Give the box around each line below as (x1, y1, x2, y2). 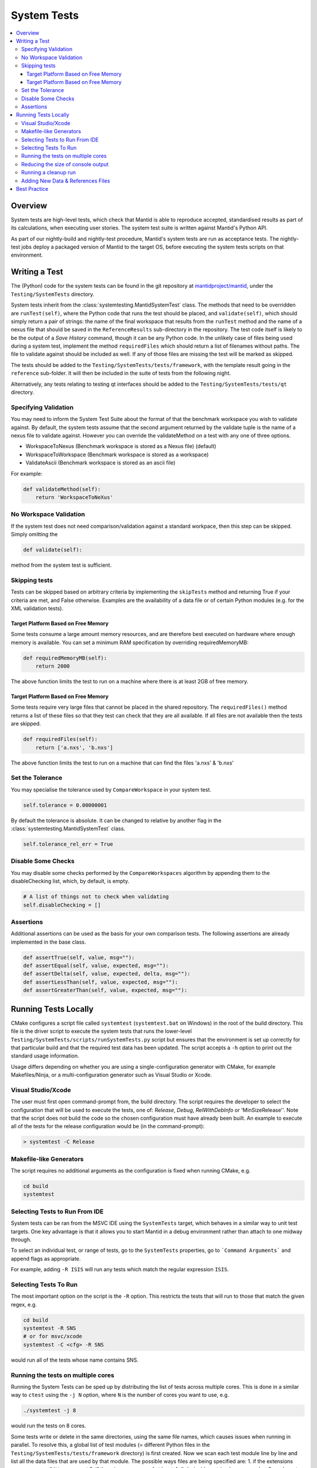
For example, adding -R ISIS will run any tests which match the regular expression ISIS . (11, 1266, 229, 1273)
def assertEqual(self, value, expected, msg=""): (23, 962, 169, 969)
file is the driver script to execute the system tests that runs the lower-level (11, 1028, 192, 1035)
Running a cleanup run (21, 169, 76, 176)
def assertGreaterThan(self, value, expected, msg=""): (23, 987, 188, 994)
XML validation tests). (11, 605, 64, 612)
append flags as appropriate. (11, 1255, 81, 1262)
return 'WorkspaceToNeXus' (35, 494, 114, 500)
